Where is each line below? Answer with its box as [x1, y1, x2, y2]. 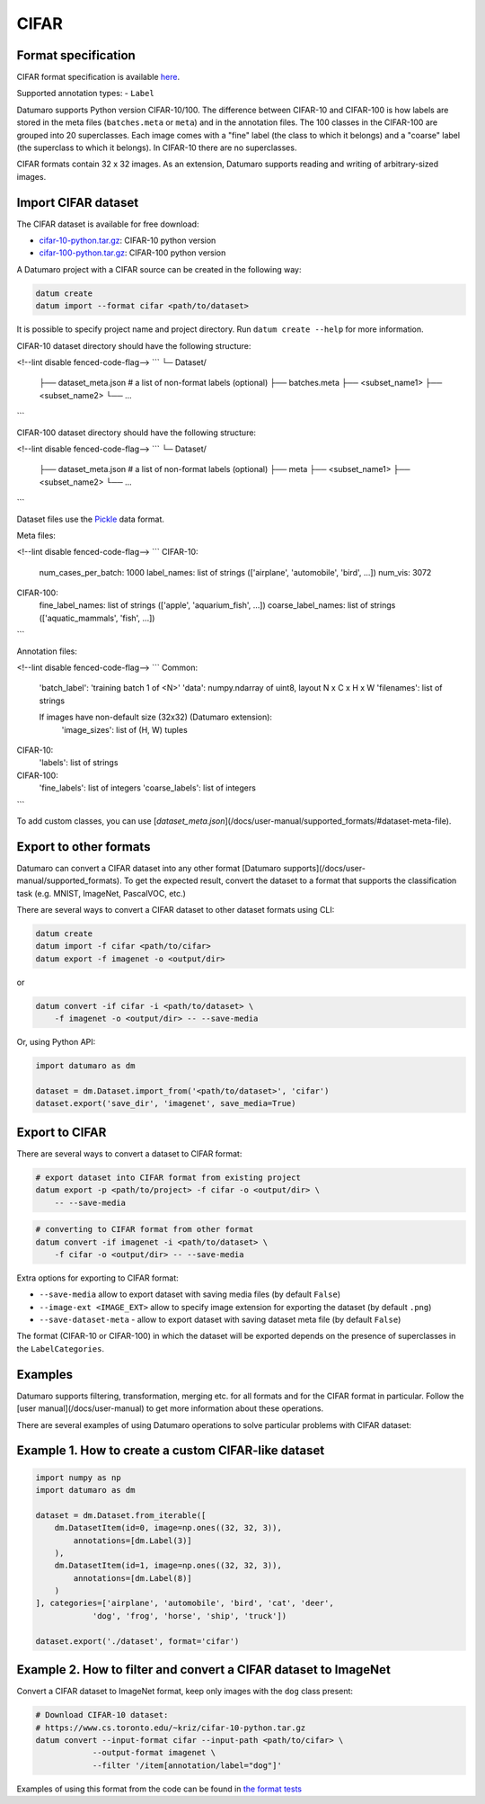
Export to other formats [16, 839, 151, 854]
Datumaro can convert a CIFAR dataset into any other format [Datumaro [16, 862, 282, 873]
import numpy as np [35, 1472, 121, 1483]
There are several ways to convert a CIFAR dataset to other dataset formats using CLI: [16, 905, 335, 915]
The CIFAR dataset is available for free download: [16, 219, 199, 229]
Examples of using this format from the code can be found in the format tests [16, 1783, 303, 1794]
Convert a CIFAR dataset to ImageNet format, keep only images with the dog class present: [16, 1686, 354, 1697]
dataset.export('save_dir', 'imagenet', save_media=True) [35, 1098, 296, 1109]
